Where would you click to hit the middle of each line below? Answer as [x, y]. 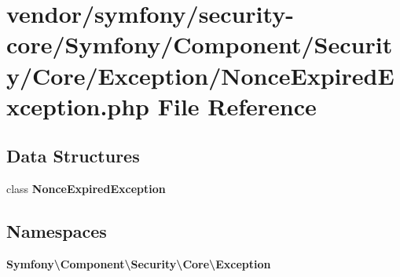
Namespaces [57, 231]
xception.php [78, 106]
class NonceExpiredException [86, 189]
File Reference [237, 106]
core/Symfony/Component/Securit [200, 44]
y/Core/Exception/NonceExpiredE [200, 75]
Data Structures [73, 156]
